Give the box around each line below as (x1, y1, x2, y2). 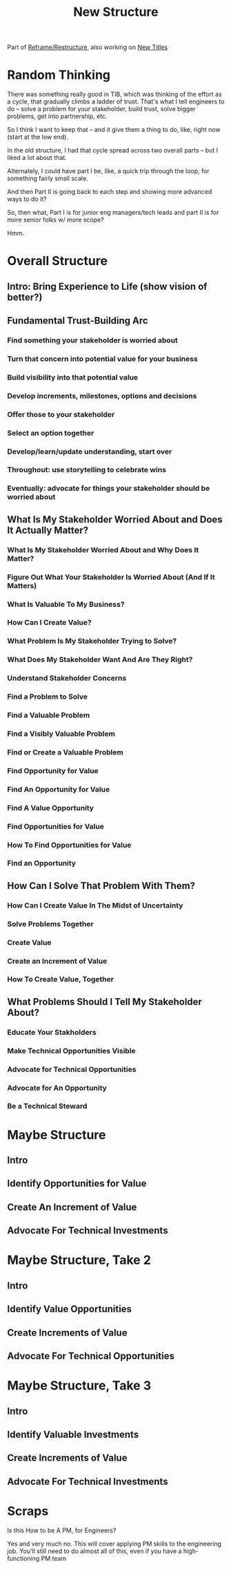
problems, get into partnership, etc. (7, 112, 108, 121)
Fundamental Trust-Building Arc (7, 315, 148, 327)
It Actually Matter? (7, 524, 89, 536)
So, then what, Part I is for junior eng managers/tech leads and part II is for (7, 208, 219, 217)
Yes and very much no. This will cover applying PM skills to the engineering (7, 1539, 222, 1548)
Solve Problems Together (7, 919, 94, 928)
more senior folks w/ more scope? (7, 215, 105, 224)
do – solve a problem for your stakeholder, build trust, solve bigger (7, 105, 197, 113)
